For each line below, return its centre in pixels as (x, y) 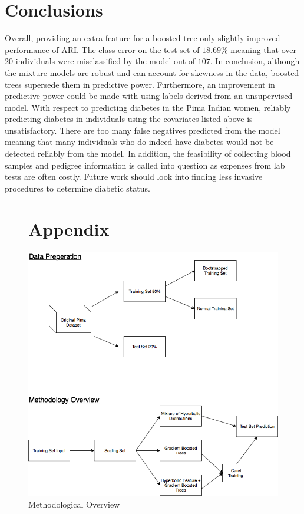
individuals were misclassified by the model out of (105, 61)
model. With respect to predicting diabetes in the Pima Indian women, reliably (148, 107)
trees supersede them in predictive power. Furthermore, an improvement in (140, 84)
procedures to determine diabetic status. (77, 188)
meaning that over (263, 49)
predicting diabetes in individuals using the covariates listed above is (129, 119)
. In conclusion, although (255, 61)
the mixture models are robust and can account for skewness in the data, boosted (152, 72)
